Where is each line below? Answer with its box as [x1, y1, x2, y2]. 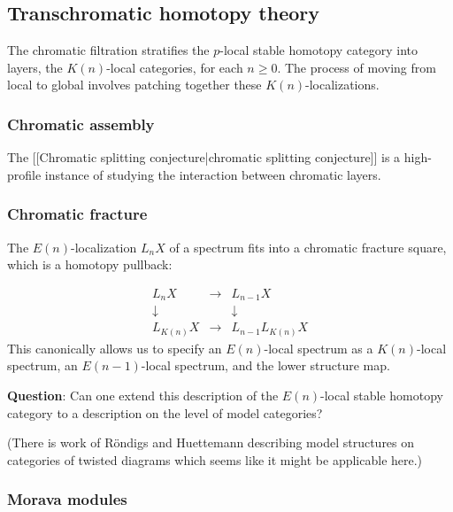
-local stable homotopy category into [219, 41, 418, 59]
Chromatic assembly [7, 112, 155, 135]
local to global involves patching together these [7, 75, 262, 94]
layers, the [7, 58, 63, 76]
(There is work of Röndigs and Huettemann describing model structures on [7, 433, 415, 452]
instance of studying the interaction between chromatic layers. [44, 165, 381, 183]
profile [7, 165, 42, 183]
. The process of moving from [277, 58, 436, 76]
